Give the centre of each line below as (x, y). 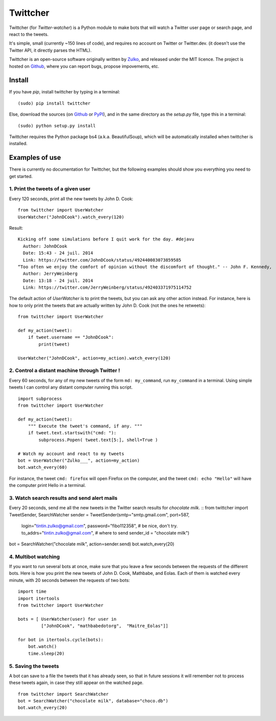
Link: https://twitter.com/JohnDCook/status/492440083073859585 (102, 260)
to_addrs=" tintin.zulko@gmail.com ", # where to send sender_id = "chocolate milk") (105, 533)
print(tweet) (54, 344)
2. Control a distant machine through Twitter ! (65, 370)
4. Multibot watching (34, 557)
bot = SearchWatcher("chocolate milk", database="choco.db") (93, 701)
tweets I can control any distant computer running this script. (71, 387)
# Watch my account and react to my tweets (71, 453)
